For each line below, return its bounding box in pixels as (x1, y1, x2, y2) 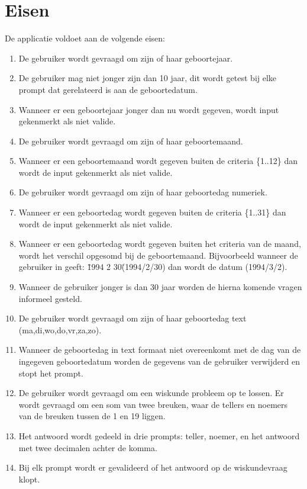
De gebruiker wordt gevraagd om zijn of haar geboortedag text (18, 312, 247, 324)
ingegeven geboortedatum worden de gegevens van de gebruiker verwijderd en (18, 355, 300, 367)
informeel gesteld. (18, 292, 82, 304)
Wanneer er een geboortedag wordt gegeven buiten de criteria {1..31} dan (18, 206, 286, 218)
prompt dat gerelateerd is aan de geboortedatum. (18, 83, 198, 95)
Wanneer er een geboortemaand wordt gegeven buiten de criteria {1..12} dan (18, 155, 298, 167)
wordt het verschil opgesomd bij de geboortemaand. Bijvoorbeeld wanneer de (18, 249, 298, 261)
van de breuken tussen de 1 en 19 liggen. (18, 410, 166, 422)
